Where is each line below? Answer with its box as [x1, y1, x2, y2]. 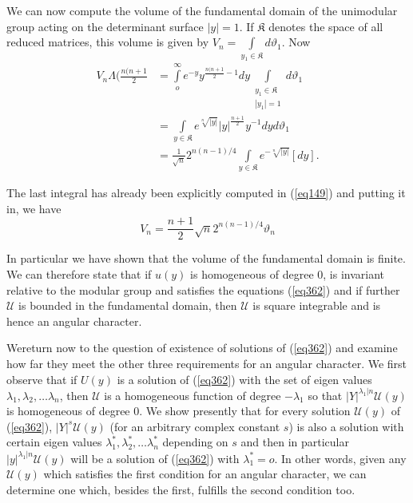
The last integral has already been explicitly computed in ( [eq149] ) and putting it [6, 184, 406, 201]
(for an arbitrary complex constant [109, 418, 280, 434]
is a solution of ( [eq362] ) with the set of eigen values [117, 370, 372, 387]
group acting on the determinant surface [6, 18, 204, 34]
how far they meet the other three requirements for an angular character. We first [6, 354, 407, 371]
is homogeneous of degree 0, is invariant [190, 265, 385, 282]
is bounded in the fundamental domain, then [18, 297, 237, 314]
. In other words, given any [274, 450, 407, 466]
